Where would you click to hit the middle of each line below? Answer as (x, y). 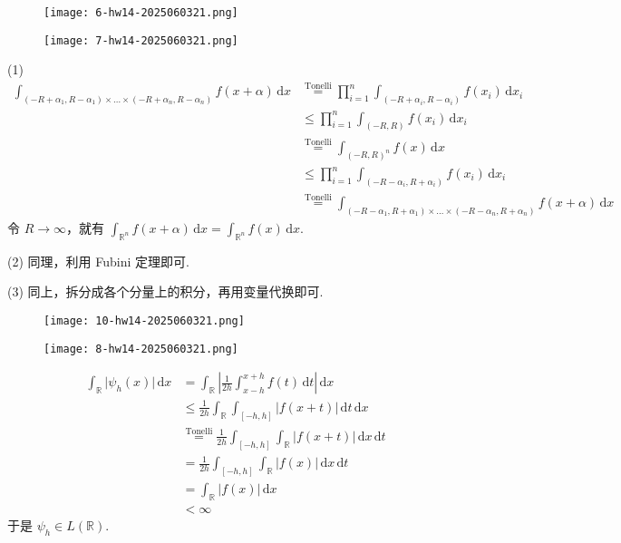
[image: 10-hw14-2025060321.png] (144, 321)
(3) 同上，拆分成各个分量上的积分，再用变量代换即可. (165, 291)
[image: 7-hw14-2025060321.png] (141, 40)
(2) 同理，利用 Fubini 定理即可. (98, 261)
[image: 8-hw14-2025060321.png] (141, 349)
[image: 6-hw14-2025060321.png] (141, 13)
